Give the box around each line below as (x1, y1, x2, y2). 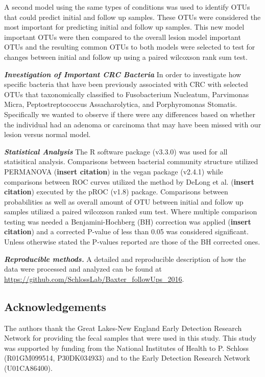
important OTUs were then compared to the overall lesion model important (4, 31, 241, 42)
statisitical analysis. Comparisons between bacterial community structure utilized (4, 156, 258, 167)
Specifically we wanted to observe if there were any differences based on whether (4, 108, 255, 119)
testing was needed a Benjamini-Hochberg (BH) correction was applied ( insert (4, 216, 251, 227)
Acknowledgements (4, 298, 106, 314)
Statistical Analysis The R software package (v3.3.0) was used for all (4, 146, 228, 157)
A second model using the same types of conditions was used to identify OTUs (4, 2, 250, 12)
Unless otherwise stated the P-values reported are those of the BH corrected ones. (4, 236, 260, 247)
